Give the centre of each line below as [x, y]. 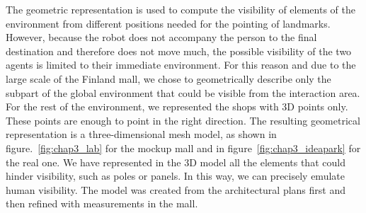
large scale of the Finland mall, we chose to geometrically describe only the [168, 78]
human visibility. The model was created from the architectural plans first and [176, 189]
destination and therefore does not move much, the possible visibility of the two [179, 51]
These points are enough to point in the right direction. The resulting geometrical [183, 120]
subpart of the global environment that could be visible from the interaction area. [183, 92]
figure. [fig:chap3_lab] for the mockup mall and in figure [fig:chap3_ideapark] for [183, 148]
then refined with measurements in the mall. [102, 203]
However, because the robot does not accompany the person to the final [161, 37]
